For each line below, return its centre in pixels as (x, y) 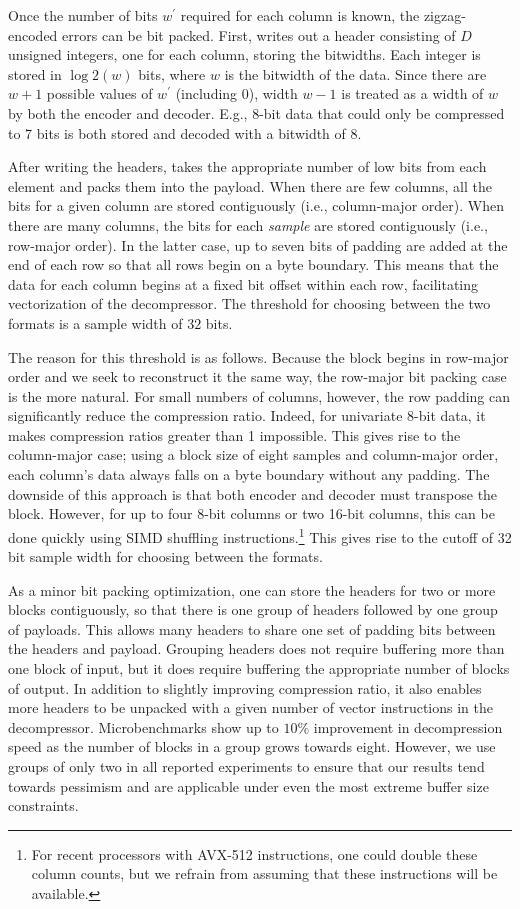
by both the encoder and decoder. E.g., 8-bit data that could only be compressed (256, 112)
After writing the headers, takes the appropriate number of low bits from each (247, 166)
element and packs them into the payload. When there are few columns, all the (250, 185)
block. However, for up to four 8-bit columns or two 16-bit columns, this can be (251, 513)
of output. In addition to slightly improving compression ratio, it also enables (245, 687)
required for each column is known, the (300, 15)
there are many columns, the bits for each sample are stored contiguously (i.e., (248, 224)
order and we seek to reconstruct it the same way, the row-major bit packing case (257, 376)
